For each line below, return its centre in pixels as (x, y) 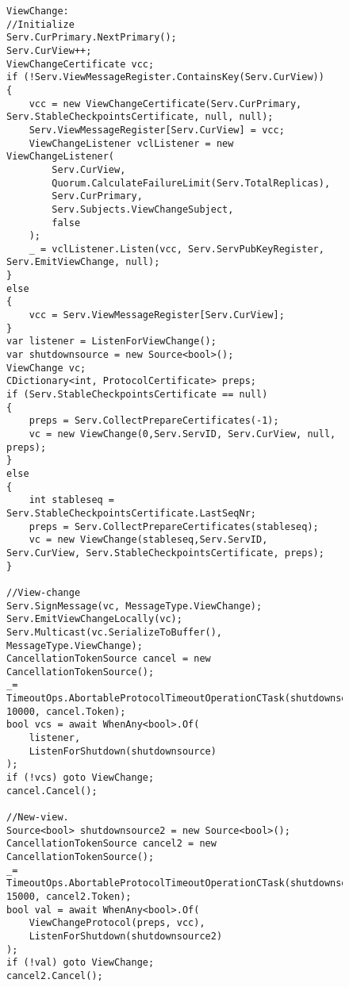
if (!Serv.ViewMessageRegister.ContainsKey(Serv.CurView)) (165, 77)
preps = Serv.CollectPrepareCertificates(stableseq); (174, 526)
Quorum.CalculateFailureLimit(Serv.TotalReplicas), (191, 183)
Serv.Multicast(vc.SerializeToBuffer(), (115, 632)
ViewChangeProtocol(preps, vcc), (117, 923)
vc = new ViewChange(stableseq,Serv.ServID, (148, 540)
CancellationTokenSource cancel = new (109, 659)
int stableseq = (72, 500)
